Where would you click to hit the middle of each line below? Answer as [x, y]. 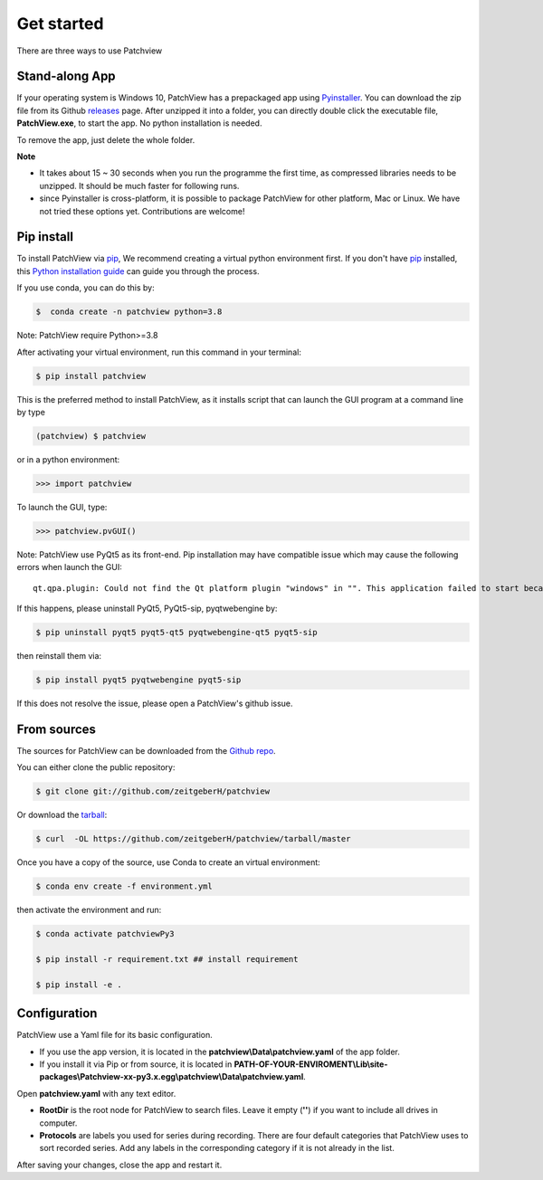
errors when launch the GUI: [69, 567]
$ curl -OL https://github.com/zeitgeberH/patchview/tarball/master [193, 839]
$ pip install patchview [91, 376]
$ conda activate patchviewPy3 [105, 934]
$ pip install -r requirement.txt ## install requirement [167, 959]
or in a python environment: [68, 459]
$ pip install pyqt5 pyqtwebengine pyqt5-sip [138, 680]
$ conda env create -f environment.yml [124, 886]
